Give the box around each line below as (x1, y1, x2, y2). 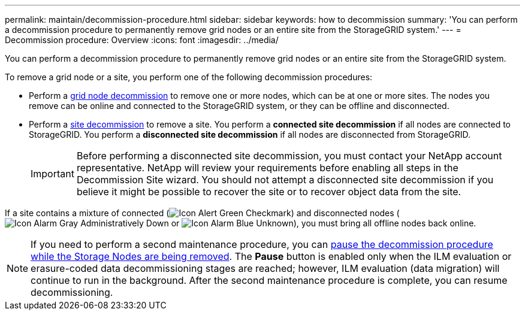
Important (31, 168, 74, 180)
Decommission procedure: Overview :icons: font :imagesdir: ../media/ (5, 35, 279, 45)
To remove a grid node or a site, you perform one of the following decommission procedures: (5, 72, 373, 82)
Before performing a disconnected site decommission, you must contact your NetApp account (76, 150, 502, 162)
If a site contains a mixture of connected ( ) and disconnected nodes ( (5, 208, 400, 218)
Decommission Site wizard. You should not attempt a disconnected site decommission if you (76, 174, 494, 186)
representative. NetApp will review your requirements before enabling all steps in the (76, 162, 458, 174)
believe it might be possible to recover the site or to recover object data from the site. (76, 186, 461, 198)
